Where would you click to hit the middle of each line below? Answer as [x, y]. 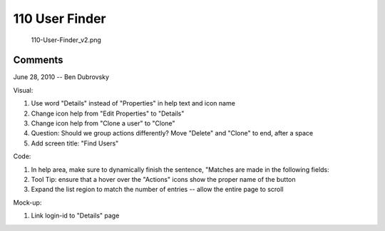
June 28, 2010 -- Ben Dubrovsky [61, 77]
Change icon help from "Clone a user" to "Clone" [103, 123]
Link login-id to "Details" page [75, 216]
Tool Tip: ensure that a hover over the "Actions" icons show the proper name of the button [163, 179]
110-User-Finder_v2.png [66, 40]
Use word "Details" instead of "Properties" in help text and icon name [133, 103]
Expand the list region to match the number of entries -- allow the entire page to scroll [158, 190]
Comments [38, 60]
